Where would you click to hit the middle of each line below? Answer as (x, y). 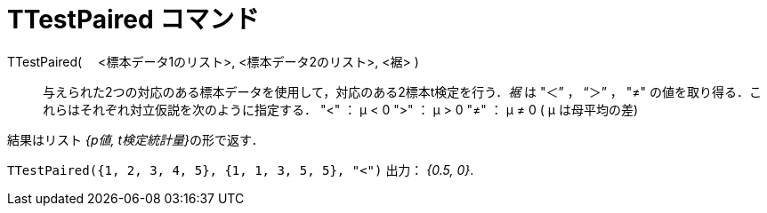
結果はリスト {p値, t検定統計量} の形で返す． (136, 139)
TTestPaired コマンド (133, 20)
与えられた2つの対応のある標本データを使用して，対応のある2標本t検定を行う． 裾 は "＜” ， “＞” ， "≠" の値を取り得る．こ (403, 91)
